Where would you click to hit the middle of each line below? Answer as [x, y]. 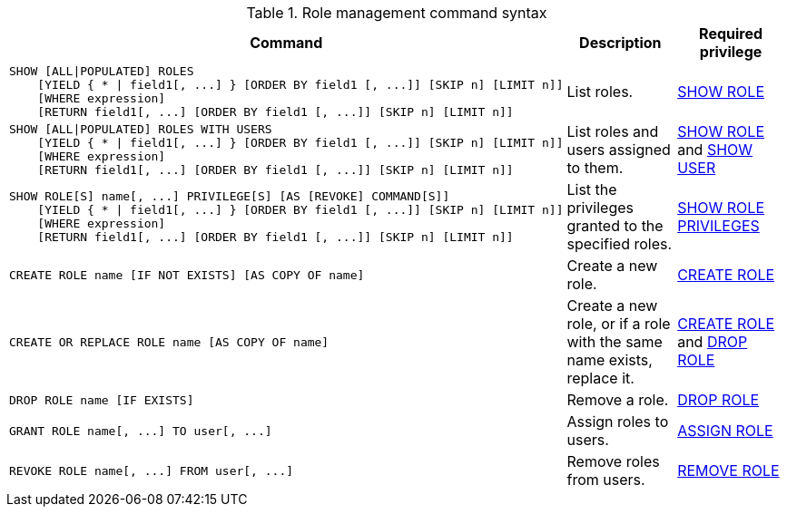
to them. [595, 168]
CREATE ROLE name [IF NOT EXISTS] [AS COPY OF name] [187, 275]
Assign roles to [618, 422]
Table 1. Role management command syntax [397, 13]
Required [731, 34]
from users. [606, 480]
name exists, [610, 360]
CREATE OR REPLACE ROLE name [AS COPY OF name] [169, 342]
